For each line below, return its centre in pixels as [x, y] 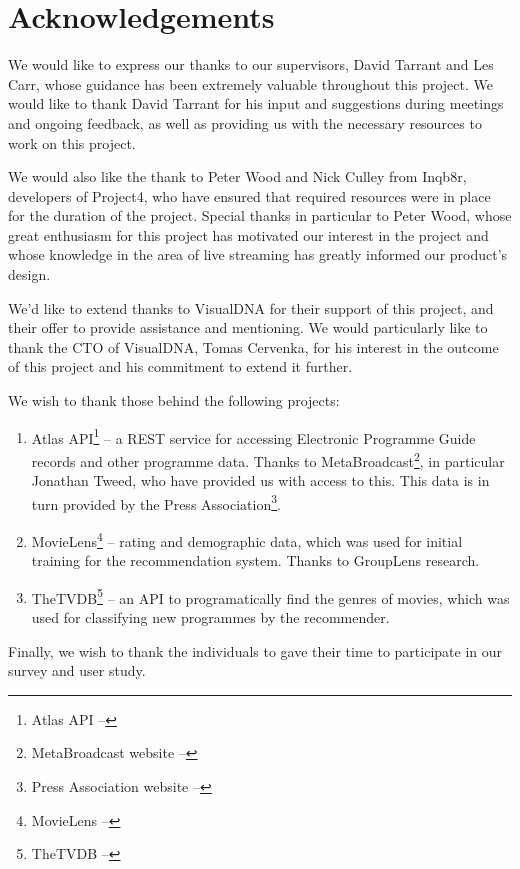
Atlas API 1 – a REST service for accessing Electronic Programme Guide [253, 436]
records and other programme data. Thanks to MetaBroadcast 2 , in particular [268, 459]
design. [29, 274]
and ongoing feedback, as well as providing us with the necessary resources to [245, 122]
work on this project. [72, 142]
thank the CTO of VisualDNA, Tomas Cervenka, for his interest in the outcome [253, 346]
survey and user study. [77, 670]
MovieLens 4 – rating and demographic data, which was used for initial [247, 539]
